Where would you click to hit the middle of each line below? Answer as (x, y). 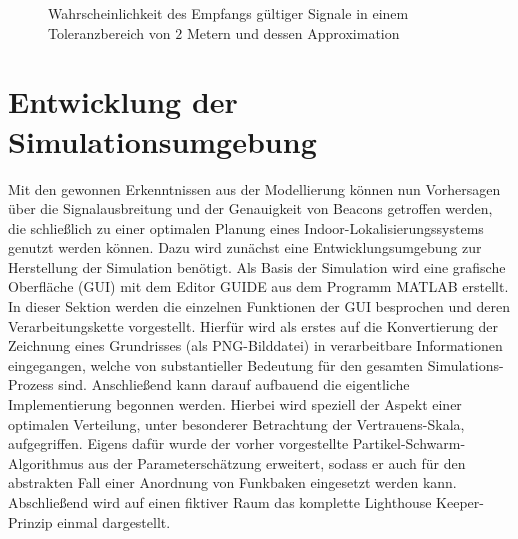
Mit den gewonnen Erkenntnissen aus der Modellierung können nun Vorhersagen (254, 188)
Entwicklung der (123, 101)
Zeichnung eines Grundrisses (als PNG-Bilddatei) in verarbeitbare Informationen (255, 345)
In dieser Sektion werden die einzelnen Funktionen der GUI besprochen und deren (259, 306)
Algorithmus (46, 462)
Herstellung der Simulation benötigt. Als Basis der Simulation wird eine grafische (257, 266)
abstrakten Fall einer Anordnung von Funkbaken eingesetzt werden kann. (232, 482)
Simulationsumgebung (162, 140)
